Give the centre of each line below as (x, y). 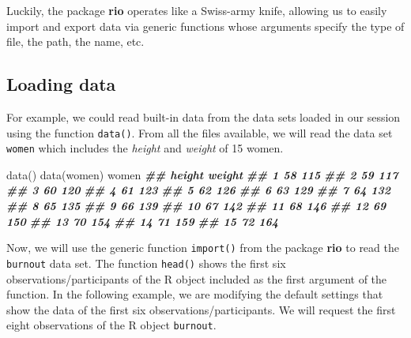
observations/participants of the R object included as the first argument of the (197, 278)
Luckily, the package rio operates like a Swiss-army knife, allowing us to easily (197, 10)
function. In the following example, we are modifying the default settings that (195, 294)
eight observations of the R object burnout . (111, 325)
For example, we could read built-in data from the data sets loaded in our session (204, 116)
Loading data (61, 84)
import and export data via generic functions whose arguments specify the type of (205, 26)
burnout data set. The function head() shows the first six (146, 263)
